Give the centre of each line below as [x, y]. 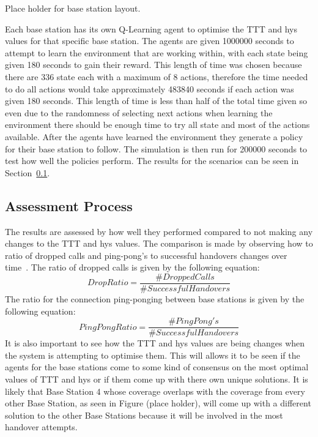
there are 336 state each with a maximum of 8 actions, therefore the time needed [157, 76]
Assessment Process [69, 205]
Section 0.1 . [28, 172]
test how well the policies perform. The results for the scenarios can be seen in [152, 161]
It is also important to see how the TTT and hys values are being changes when [155, 343]
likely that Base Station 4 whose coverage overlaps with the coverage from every [155, 391]
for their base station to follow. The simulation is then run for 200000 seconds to [156, 148]
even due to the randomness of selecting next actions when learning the [139, 112]
